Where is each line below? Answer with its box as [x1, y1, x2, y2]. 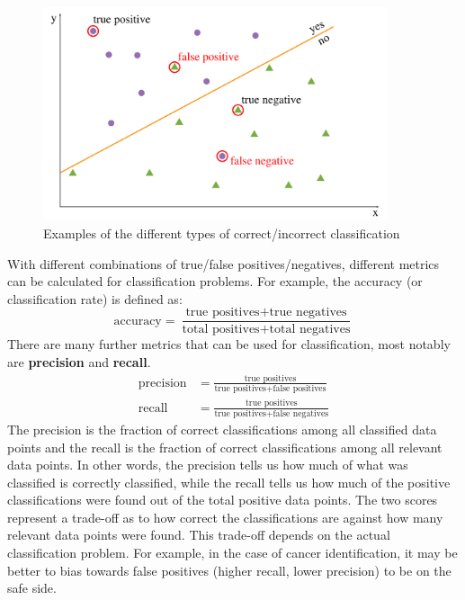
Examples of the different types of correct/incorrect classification [43, 223, 400, 242]
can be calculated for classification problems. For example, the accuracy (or [7, 272, 423, 291]
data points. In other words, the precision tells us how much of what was [7, 455, 408, 474]
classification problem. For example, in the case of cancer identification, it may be [7, 543, 458, 562]
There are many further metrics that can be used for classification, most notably [7, 335, 451, 354]
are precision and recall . [7, 353, 151, 371]
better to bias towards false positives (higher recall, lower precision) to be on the [7, 560, 452, 579]
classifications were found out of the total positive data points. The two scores [7, 490, 438, 509]
